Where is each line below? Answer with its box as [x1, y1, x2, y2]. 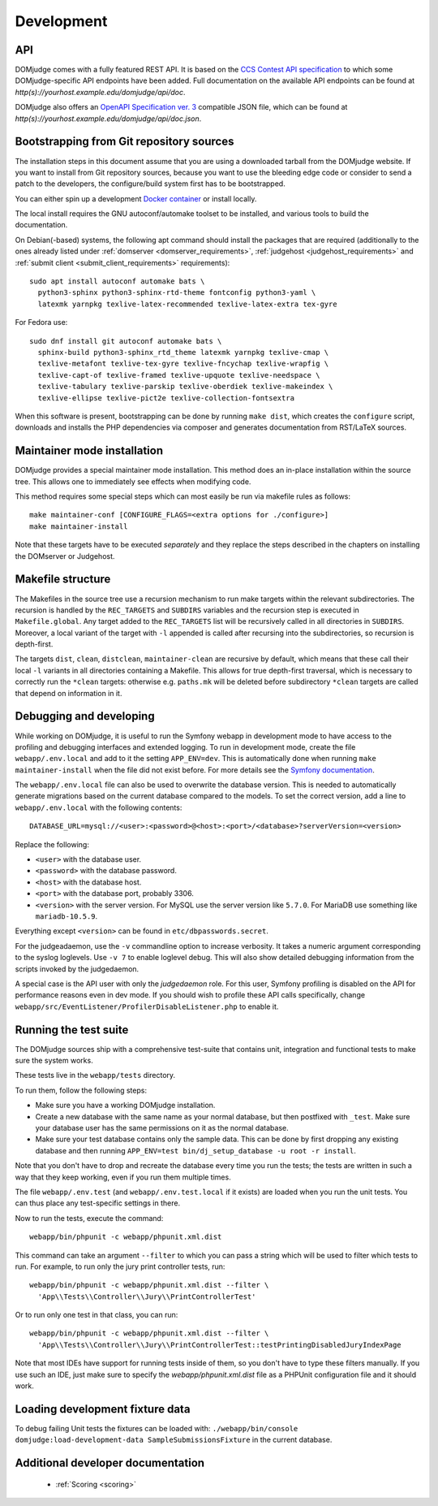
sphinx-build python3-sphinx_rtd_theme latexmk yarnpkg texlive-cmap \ [37, 348, 329, 357]
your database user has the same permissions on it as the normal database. [35, 1123, 289, 1132]
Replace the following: [15, 839, 89, 849]
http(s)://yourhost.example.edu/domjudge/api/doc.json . [15, 114, 202, 123]
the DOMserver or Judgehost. [15, 551, 115, 560]
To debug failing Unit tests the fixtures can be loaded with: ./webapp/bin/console [15, 1423, 298, 1433]
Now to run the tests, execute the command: [15, 1213, 164, 1223]
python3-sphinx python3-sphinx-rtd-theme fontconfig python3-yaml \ [37, 288, 316, 297]
